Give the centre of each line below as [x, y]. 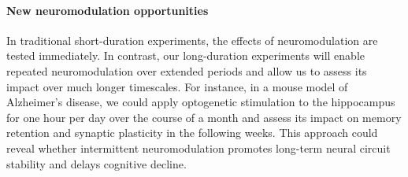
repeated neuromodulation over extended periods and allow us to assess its [187, 70]
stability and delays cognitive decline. [96, 163]
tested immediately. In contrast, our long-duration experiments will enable [186, 55]
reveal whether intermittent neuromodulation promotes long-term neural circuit [198, 147]
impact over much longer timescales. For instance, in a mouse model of [177, 86]
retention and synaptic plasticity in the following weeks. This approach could [192, 133]
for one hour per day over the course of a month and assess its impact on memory [204, 117]
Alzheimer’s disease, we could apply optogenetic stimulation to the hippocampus [201, 102]
